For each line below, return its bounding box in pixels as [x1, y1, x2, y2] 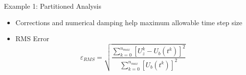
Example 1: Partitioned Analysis [4, 1, 101, 11]
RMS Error [15, 33, 49, 44]
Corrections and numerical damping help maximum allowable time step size [15, 17, 243, 27]
